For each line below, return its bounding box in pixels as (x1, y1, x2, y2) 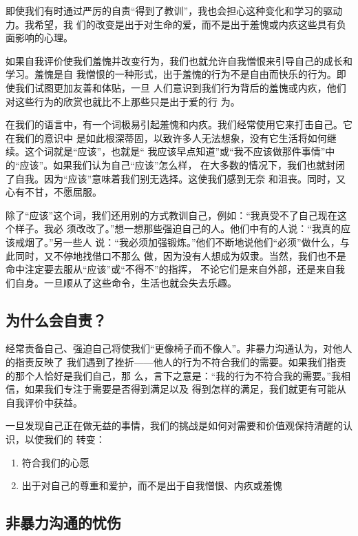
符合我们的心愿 (21, 455, 89, 469)
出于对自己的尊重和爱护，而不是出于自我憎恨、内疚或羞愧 (21, 478, 282, 493)
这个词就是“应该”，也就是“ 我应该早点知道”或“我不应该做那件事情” (24, 144, 326, 158)
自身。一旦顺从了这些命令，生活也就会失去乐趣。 (14, 275, 237, 289)
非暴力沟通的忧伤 (6, 512, 121, 533)
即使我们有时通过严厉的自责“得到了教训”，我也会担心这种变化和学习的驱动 (6, 3, 343, 17)
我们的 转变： (43, 432, 105, 446)
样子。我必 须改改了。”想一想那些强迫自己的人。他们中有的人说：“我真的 (14, 221, 341, 236)
